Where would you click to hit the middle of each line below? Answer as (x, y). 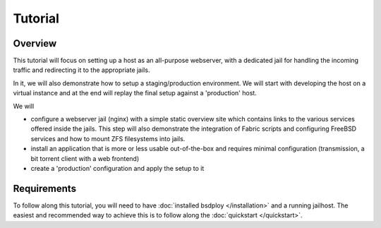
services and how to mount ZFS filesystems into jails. (108, 138)
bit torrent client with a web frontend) (85, 158)
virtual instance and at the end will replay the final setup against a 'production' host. (135, 93)
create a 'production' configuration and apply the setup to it (117, 168)
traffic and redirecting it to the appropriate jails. (81, 70)
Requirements (45, 188)
